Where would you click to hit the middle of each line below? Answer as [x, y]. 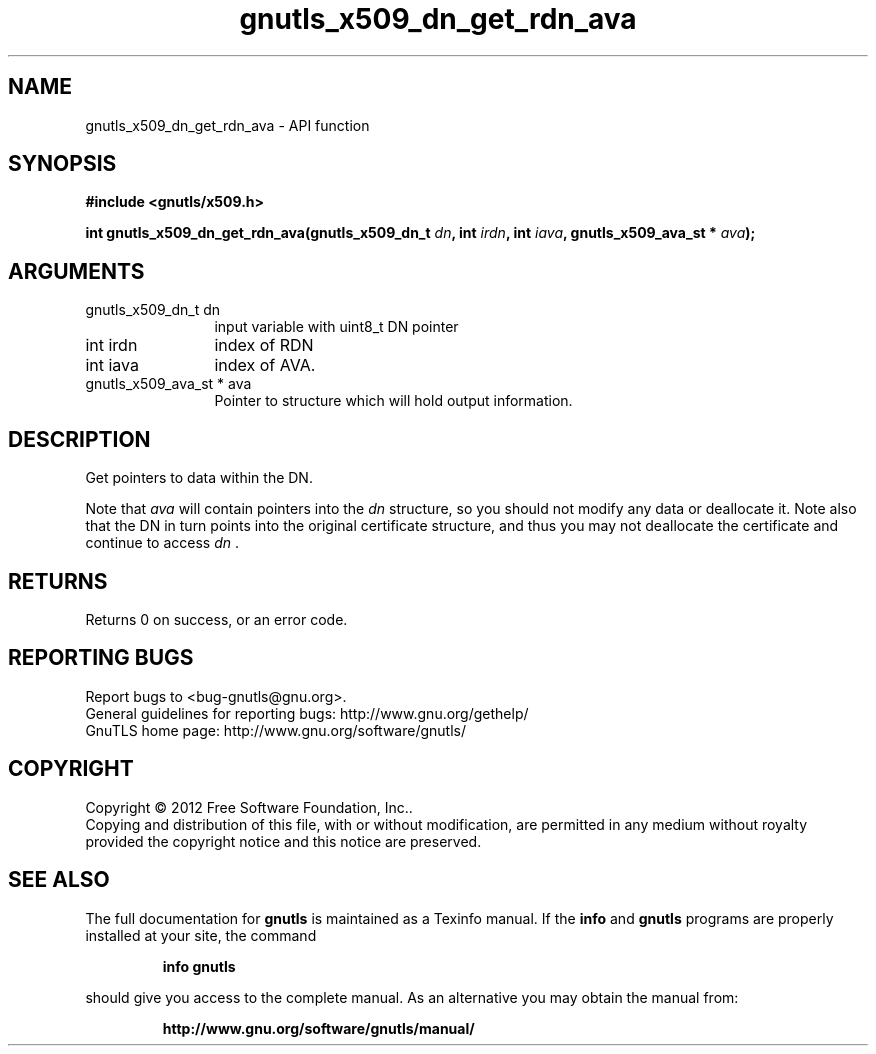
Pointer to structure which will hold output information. [393, 401]
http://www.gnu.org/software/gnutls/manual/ [318, 1028]
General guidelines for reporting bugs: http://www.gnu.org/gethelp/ [307, 713]
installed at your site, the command [201, 935]
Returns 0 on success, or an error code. [216, 619]
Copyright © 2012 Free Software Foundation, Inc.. [249, 807]
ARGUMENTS [76, 271]
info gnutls [199, 966]
